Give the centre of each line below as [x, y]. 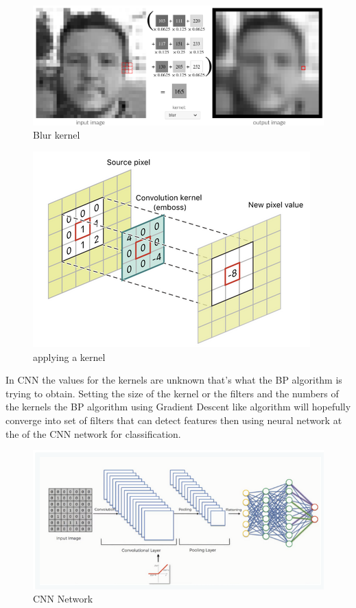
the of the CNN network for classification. [93, 433]
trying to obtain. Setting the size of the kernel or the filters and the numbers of [172, 393]
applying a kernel [69, 356]
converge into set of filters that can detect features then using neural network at [174, 420]
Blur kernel [57, 135]
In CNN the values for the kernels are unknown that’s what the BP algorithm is [174, 380]
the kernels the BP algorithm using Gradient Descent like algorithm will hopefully [178, 407]
